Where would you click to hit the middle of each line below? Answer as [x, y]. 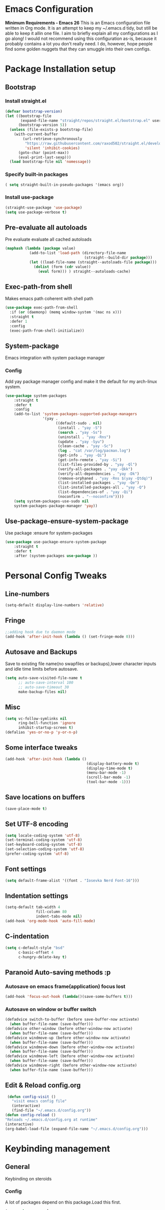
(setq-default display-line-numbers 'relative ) [55, 605]
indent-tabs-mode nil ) [59, 916]
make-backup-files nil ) [42, 692]
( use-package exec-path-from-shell [41, 308]
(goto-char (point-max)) [43, 152]
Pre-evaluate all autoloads [46, 227]
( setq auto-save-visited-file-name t [44, 678]
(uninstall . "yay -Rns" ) [84, 437]
